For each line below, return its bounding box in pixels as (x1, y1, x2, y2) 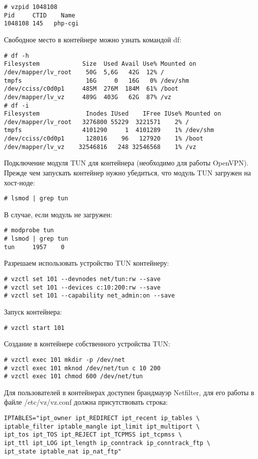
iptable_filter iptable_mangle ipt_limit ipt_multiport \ (4, 423, 200, 430)
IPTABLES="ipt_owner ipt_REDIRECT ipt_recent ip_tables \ (4, 415, 200, 422)
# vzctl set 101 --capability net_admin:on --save (4, 292, 175, 300)
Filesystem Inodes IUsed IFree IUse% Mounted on (4, 110, 221, 118)
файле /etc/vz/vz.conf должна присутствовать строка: (4, 397, 168, 407)
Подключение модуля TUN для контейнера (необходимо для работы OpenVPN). (4, 157, 249, 168)
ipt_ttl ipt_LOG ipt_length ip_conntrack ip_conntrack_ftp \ (4, 439, 211, 447)
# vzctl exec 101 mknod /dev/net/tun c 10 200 (4, 364, 161, 372)
